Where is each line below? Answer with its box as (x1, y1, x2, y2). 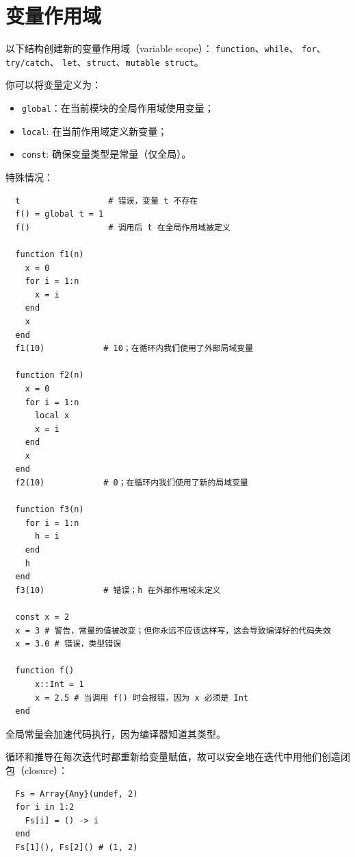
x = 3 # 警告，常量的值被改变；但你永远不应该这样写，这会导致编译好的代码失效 (15, 625, 331, 636)
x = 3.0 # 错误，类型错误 (15, 639, 122, 649)
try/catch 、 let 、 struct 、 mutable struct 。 (5, 54, 204, 69)
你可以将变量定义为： (5, 77, 101, 92)
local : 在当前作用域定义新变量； (21, 123, 168, 138)
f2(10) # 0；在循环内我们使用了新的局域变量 (15, 478, 248, 488)
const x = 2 (15, 612, 70, 622)
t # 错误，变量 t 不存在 (15, 195, 198, 206)
